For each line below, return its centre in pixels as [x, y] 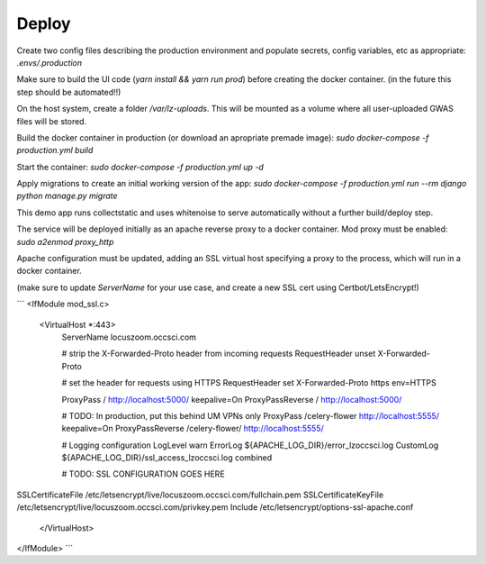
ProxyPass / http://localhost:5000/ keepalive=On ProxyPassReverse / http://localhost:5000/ [232, 399]
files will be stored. [52, 121]
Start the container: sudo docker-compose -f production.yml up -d [140, 167]
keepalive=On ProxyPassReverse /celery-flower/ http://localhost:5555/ [193, 429]
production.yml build [55, 150]
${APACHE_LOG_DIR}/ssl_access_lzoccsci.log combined [167, 458]
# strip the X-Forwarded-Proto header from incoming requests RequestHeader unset [219, 354]
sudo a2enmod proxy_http [65, 241]
